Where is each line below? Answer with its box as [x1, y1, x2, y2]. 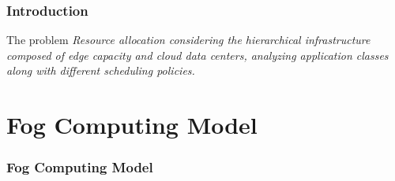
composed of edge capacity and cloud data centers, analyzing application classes [6, 46, 389, 63]
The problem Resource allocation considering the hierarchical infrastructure [6, 31, 371, 48]
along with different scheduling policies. [6, 62, 195, 79]
